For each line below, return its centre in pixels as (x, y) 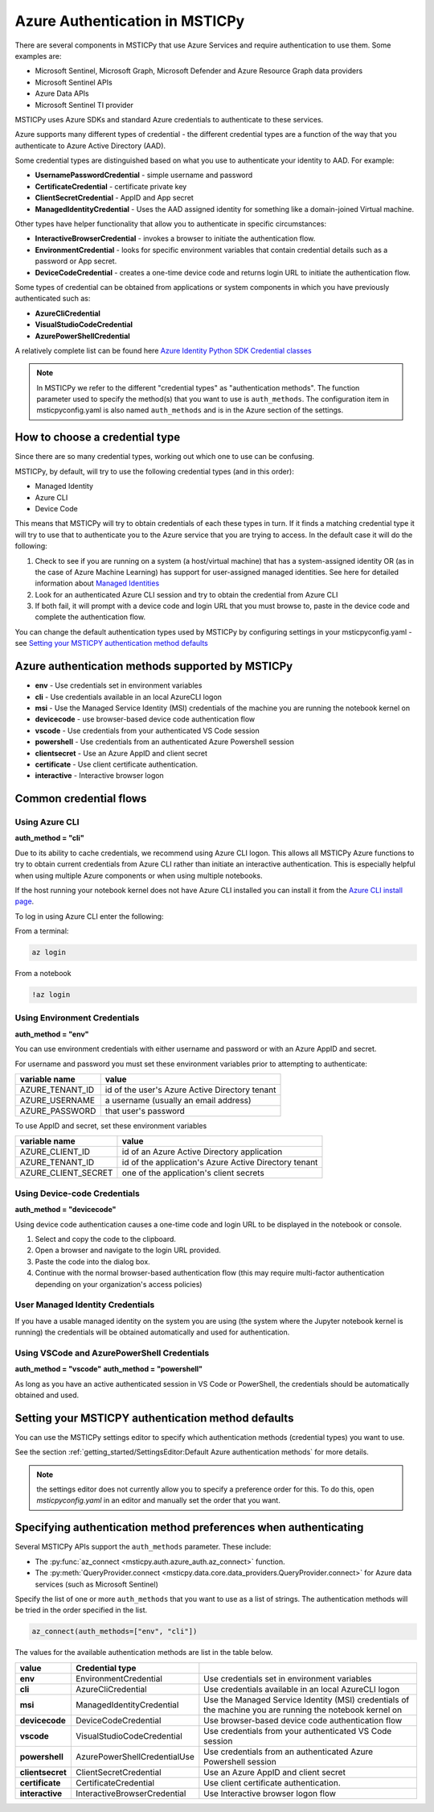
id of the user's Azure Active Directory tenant (190, 1090)
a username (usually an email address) (178, 1101)
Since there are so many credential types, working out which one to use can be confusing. (165, 457)
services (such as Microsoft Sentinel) (96, 1584)
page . (25, 901)
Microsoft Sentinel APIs (74, 82)
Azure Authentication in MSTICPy (130, 21)
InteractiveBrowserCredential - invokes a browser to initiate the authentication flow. (175, 238)
